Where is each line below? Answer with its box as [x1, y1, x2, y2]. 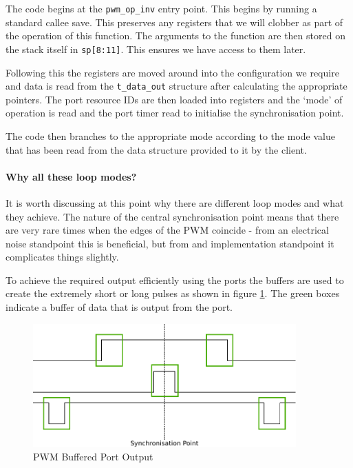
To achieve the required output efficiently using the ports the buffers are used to [6, 272, 344, 287]
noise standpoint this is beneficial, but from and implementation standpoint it [6, 236, 334, 250]
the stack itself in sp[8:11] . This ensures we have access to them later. [6, 41, 306, 56]
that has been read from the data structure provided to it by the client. [6, 142, 307, 156]
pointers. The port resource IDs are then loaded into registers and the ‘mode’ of [6, 92, 343, 106]
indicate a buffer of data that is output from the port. [6, 300, 233, 314]
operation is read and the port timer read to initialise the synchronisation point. [6, 105, 344, 120]
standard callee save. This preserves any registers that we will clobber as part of [6, 14, 343, 29]
